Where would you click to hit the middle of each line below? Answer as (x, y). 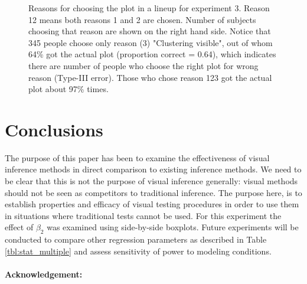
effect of (19, 227)
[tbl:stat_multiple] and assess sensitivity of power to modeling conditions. (138, 251)
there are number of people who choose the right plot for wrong (143, 65)
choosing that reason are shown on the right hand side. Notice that (150, 31)
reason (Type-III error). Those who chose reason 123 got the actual (150, 77)
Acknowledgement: (44, 274)
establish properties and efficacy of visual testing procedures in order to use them (152, 204)
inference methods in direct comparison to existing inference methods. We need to (153, 169)
